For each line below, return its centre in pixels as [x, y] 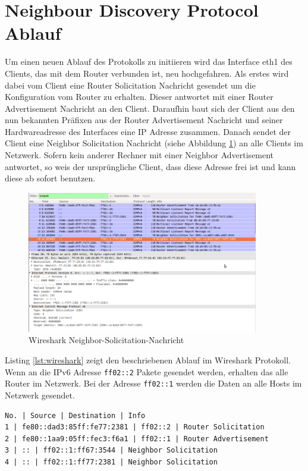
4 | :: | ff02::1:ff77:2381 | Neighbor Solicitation [111, 462]
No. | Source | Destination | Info [75, 415]
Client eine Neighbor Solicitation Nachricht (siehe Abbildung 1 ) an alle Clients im [154, 143]
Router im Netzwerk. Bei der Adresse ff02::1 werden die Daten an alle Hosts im [153, 383]
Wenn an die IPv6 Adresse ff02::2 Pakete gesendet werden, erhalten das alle [147, 371]
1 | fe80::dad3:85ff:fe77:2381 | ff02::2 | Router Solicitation [135, 427]
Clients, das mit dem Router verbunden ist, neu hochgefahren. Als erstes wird [147, 73]
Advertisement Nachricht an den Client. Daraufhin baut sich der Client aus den [150, 108]
